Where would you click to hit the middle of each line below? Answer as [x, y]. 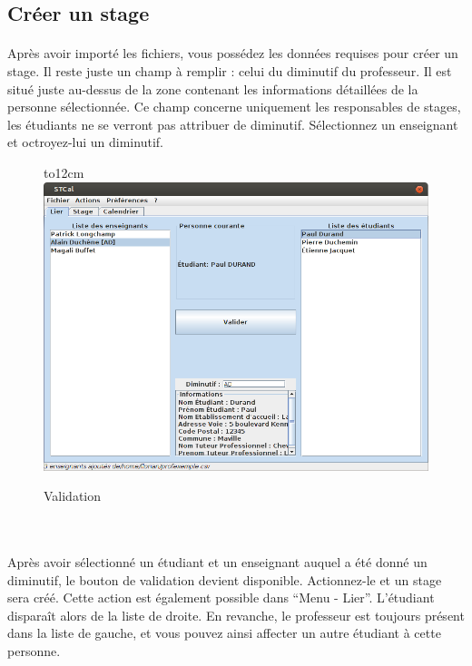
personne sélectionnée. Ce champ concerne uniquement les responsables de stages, [234, 107]
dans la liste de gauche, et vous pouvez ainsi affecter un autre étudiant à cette [224, 633]
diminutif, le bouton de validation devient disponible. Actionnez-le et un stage [225, 579]
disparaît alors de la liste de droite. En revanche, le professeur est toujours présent [236, 615]
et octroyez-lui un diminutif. [85, 142]
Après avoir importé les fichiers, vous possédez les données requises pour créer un [233, 53]
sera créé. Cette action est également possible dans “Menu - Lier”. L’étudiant [221, 597]
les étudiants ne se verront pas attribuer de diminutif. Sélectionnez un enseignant [233, 124]
